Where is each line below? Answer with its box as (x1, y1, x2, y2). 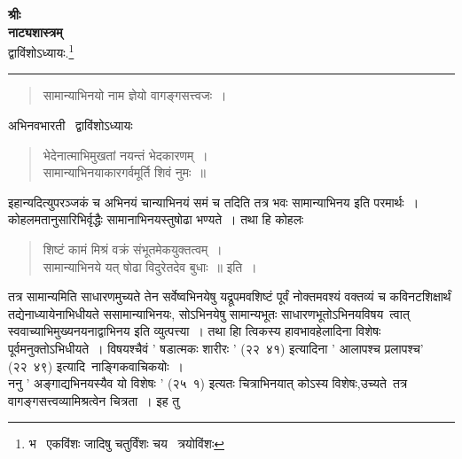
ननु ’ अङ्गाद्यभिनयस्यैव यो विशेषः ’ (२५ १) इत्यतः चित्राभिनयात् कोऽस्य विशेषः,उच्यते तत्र (8, 374, 408, 393)
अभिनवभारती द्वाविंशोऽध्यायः (8, 116, 133, 135)
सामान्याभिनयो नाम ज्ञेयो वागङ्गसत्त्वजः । (43, 86, 227, 105)
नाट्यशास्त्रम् (8, 22, 63, 41)
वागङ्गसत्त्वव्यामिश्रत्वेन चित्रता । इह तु (8, 391, 180, 409)
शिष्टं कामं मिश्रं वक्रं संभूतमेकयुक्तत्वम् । (43, 240, 223, 258)
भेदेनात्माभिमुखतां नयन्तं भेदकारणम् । (43, 145, 208, 164)
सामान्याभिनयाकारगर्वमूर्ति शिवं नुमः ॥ (43, 163, 206, 182)
